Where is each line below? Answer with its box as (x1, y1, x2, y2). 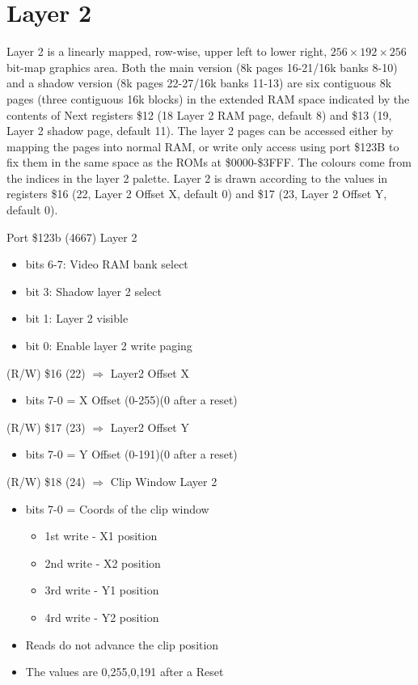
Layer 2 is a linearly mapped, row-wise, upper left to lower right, (6, 43, 327, 60)
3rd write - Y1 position (44, 581, 159, 598)
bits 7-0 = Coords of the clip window (25, 500, 209, 517)
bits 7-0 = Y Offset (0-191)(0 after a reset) (25, 446, 238, 463)
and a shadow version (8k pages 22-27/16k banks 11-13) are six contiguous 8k (6, 74, 392, 91)
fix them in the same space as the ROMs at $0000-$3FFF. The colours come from (6, 154, 412, 171)
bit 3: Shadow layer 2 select (25, 282, 162, 299)
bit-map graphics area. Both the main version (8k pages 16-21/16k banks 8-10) (6, 58, 398, 75)
